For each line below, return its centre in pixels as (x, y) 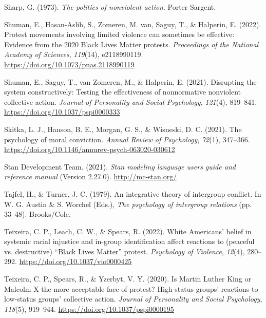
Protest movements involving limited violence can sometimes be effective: (119, 34)
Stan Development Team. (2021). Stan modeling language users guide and (120, 166)
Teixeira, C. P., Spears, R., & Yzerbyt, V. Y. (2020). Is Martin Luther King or (128, 279)
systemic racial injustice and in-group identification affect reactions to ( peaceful (129, 241)
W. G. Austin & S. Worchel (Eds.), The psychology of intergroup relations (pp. (128, 204)
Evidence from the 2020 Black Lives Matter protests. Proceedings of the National (131, 44)
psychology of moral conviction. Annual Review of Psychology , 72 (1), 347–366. (127, 139)
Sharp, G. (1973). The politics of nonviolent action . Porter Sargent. (110, 7)
